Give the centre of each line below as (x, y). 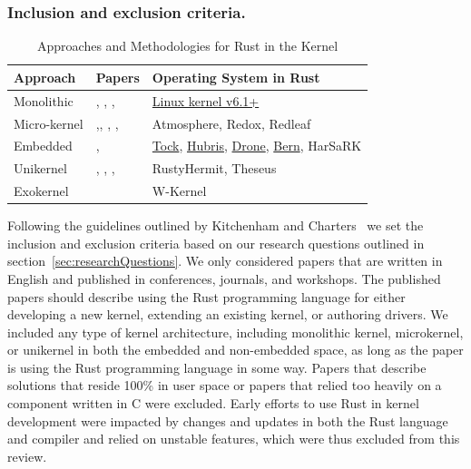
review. (27, 456)
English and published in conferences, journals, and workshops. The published (224, 278)
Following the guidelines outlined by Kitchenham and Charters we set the (216, 225)
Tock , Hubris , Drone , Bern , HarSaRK (257, 146)
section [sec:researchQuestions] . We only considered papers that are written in (225, 261)
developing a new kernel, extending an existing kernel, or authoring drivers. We (228, 314)
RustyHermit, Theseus (214, 168)
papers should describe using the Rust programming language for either (206, 296)
